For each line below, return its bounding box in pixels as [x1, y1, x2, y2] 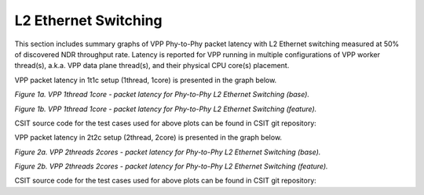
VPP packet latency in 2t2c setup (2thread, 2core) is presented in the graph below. [14, 133, 283, 143]
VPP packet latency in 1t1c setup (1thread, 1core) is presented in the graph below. [14, 75, 277, 85]
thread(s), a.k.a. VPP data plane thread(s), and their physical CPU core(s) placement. [14, 61, 290, 70]
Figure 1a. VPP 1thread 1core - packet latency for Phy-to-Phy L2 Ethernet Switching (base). [14, 90, 310, 99]
